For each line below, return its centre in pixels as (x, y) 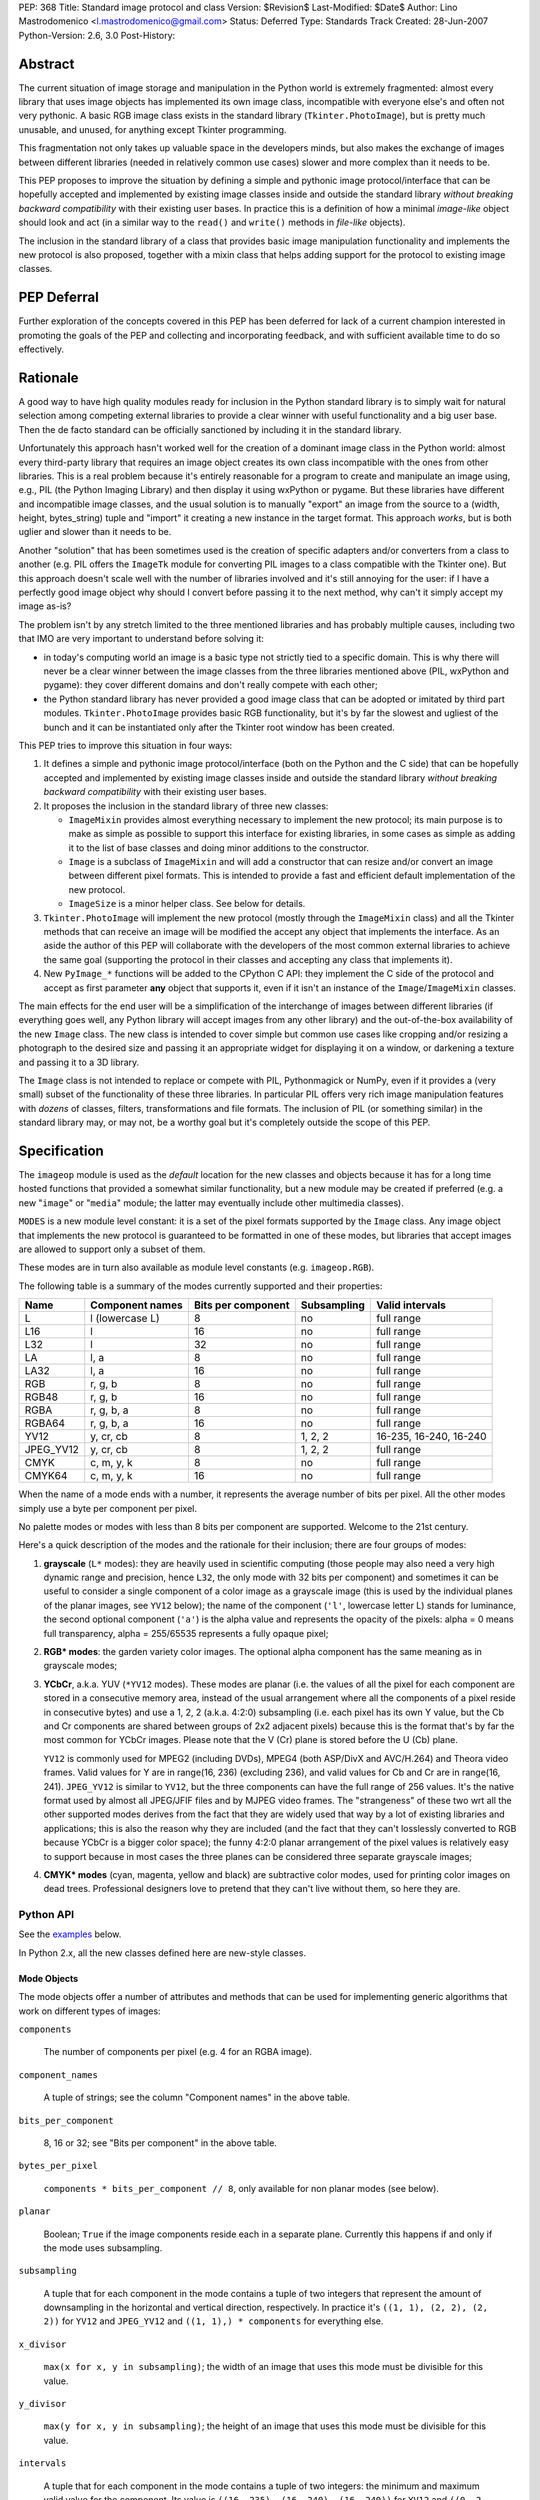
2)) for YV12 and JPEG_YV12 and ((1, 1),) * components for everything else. (213, 2321)
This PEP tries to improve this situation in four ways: (125, 745)
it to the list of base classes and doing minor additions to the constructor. (219, 847)
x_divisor (42, 2344)
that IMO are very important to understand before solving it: (141, 639)
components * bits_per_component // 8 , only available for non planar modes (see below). (241, 2188)
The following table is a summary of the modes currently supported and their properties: (200, 1286)
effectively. (41, 349)
